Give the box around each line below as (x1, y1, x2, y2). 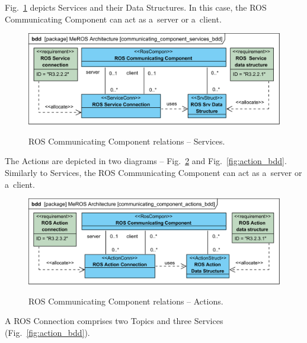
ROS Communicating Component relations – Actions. (28, 294, 223, 307)
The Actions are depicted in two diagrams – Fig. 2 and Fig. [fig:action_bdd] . (5, 155, 287, 167)
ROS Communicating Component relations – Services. (28, 134, 225, 147)
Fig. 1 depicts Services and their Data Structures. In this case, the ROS (5, 1, 267, 13)
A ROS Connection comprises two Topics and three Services (5, 315, 223, 327)
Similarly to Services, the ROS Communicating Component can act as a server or (5, 166, 302, 178)
